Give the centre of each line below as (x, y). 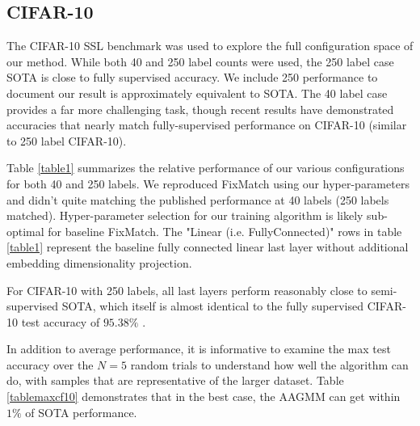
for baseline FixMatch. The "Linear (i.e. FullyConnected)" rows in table (225, 231)
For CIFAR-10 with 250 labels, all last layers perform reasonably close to (187, 290)
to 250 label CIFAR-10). (67, 140)
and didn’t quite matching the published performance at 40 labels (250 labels (198, 199)
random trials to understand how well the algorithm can (269, 364)
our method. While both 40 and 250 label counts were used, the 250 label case (200, 61)
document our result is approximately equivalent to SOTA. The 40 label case (197, 93)
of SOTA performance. (81, 412)
